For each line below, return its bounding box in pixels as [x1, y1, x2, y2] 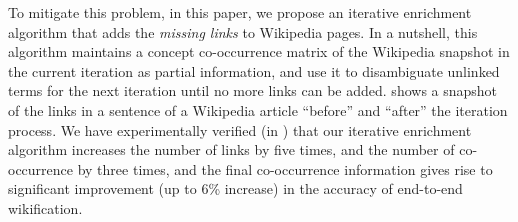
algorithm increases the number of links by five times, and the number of [8, 139, 455, 160]
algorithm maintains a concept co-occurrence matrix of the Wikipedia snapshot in [8, 41, 510, 62]
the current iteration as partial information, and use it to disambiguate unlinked [8, 60, 500, 81]
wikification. [8, 197, 83, 218]
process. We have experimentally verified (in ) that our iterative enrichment [8, 119, 472, 140]
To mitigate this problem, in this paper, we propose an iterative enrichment [8, 2, 472, 22]
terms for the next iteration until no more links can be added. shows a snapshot [8, 80, 498, 101]
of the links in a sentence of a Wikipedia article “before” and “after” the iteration [8, 99, 508, 120]
